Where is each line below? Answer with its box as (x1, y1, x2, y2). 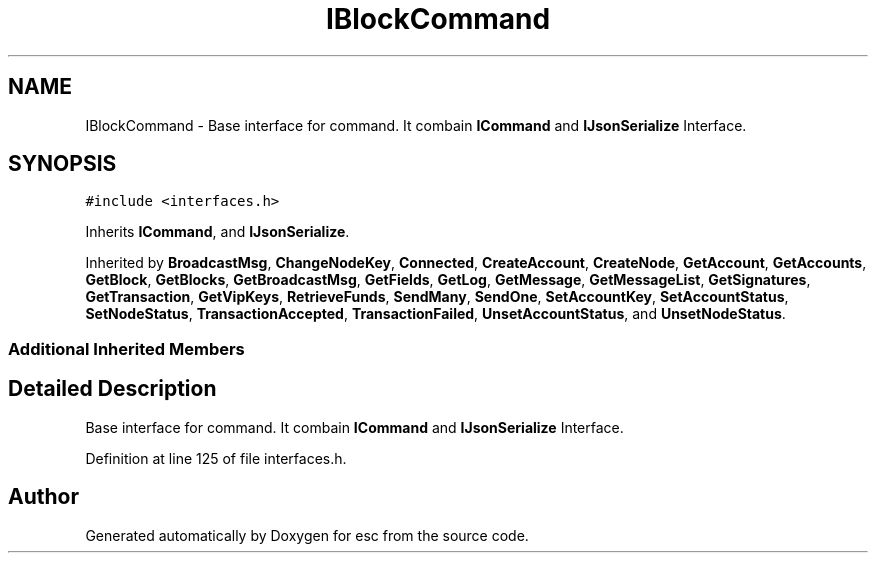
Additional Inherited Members (8, 338, 245, 359)
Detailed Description (8, 376, 217, 402)
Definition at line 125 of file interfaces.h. (85, 449, 347, 467)
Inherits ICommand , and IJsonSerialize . (85, 223, 350, 241)
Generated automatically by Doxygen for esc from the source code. (85, 526, 529, 544)
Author (8, 484, 79, 510)
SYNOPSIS (8, 151, 117, 177)
